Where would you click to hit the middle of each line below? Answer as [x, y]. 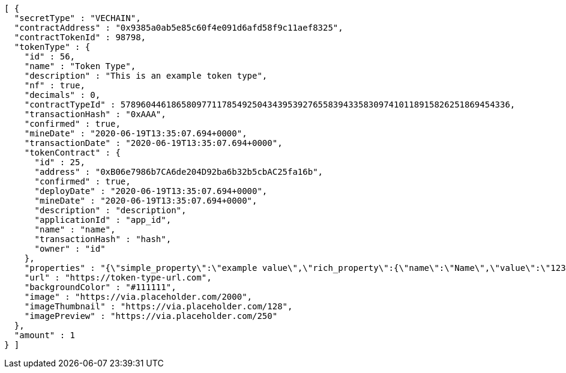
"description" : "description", [110, 210]
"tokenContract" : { [72, 153]
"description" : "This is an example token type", [146, 76]
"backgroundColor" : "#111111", [100, 287]
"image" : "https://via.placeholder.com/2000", [138, 297]
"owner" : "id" [70, 249]
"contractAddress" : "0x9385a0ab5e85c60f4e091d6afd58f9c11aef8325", [179, 28]
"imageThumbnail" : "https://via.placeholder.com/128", [158, 306]
